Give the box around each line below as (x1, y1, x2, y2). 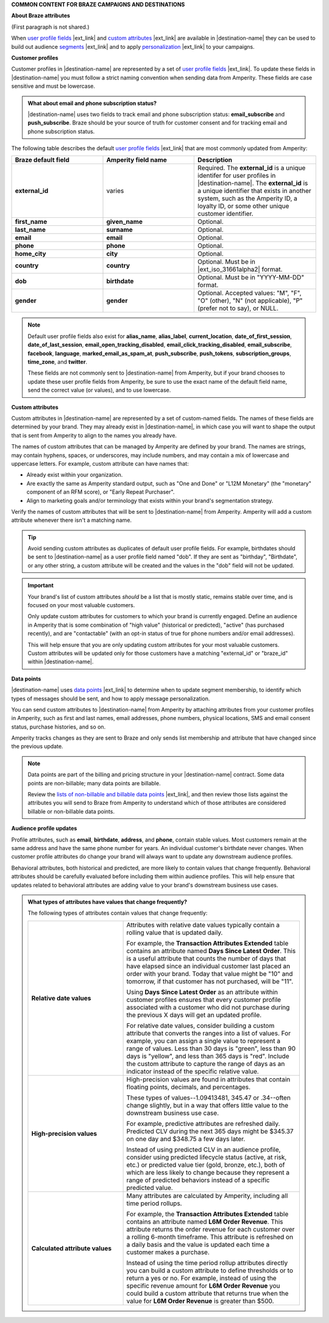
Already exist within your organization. (26, 471, 123, 478)
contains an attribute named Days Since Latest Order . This (126, 946, 296, 955)
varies (106, 187, 124, 195)
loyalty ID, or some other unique (197, 202, 289, 211)
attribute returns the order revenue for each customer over (126, 1225, 295, 1233)
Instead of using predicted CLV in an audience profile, (126, 1145, 281, 1153)
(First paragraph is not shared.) (11, 23, 90, 31)
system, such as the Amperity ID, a (197, 194, 298, 203)
